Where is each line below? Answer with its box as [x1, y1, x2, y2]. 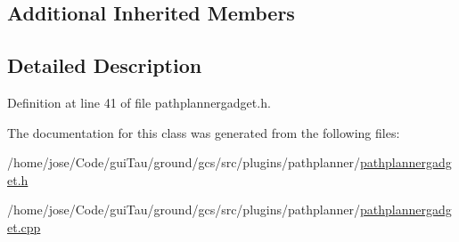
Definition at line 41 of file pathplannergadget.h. [7, 93, 271, 111]
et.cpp [7, 217, 41, 236]
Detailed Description [7, 52, 202, 79]
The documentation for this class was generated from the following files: [7, 123, 400, 141]
